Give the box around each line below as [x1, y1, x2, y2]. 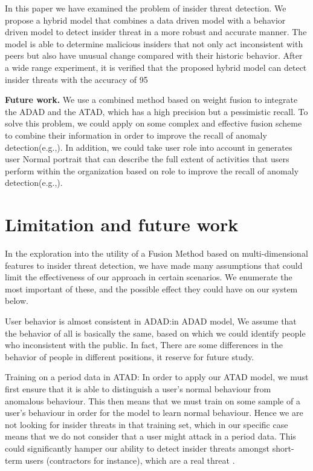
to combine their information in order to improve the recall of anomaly [5, 128, 267, 141]
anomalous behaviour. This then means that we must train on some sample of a [5, 394, 300, 407]
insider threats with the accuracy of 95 [5, 73, 148, 85]
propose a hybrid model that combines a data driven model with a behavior [5, 13, 286, 26]
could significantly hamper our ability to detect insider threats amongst [5, 441, 269, 454]
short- [272, 441, 294, 454]
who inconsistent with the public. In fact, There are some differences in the [5, 338, 283, 351]
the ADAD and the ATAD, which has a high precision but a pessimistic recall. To [5, 105, 308, 117]
